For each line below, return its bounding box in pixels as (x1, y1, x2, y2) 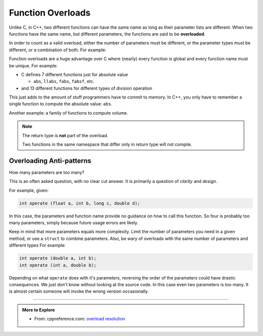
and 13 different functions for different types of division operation (21, 85, 152, 91)
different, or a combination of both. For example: (9, 47, 107, 53)
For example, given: (9, 187, 49, 193)
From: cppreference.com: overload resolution (34, 316, 126, 322)
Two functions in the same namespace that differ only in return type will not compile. (22, 141, 192, 147)
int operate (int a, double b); (19, 262, 97, 268)
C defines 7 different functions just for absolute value (21, 71, 129, 78)
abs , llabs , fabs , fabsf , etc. (33, 79, 94, 84)
